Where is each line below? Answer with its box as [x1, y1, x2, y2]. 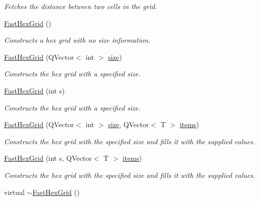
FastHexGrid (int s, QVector [4, 153, 92, 163]
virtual [4, 186, 25, 197]
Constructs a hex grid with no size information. [4, 35, 150, 45]
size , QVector [108, 119, 149, 130]
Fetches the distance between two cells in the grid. [4, 1, 157, 11]
